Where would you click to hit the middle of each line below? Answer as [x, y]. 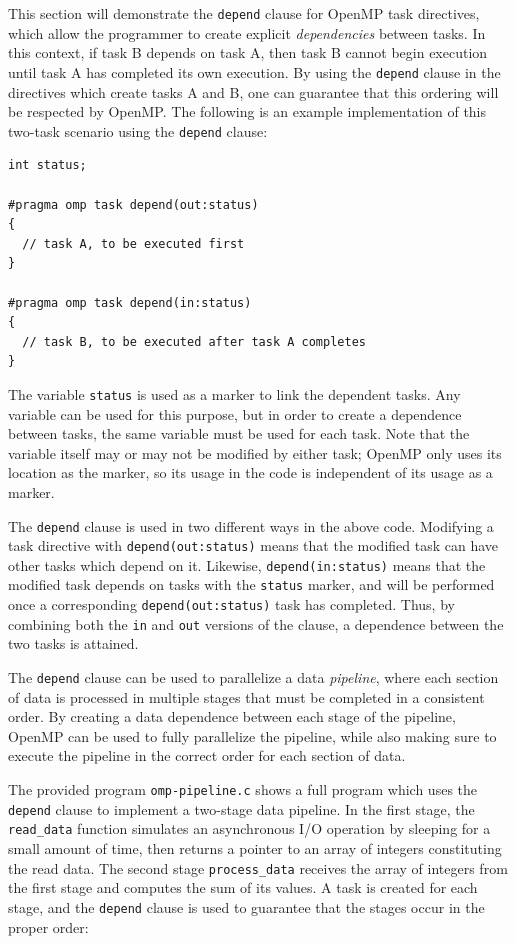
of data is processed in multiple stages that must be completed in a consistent [246, 696]
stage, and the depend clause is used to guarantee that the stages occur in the [246, 906]
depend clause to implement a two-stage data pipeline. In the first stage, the [241, 808]
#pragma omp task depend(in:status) [130, 302]
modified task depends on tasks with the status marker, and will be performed [251, 584]
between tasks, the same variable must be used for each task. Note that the [239, 433]
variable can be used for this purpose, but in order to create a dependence [235, 413]
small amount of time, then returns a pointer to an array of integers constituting [255, 848]
